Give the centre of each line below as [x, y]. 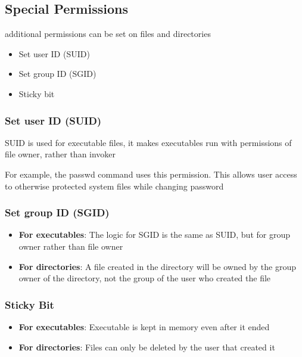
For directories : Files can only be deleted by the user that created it [147, 347]
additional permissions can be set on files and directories [108, 34]
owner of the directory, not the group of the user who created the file [145, 278]
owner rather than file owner [71, 246]
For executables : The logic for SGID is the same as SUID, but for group [155, 235]
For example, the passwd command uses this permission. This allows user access [151, 174]
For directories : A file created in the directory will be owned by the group [157, 266]
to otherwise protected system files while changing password [114, 186]
